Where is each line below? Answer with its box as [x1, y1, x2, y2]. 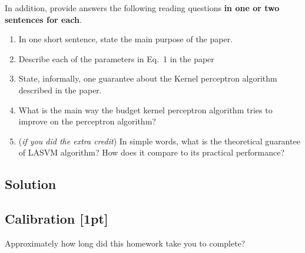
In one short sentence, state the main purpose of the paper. [18, 33, 233, 45]
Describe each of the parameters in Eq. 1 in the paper [18, 52, 214, 65]
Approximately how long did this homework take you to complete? [5, 237, 246, 249]
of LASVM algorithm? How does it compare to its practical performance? [18, 146, 285, 158]
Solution [5, 175, 57, 193]
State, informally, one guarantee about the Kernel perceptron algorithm [18, 72, 277, 85]
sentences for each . [5, 13, 82, 25]
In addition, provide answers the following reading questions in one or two [5, 2, 280, 14]
